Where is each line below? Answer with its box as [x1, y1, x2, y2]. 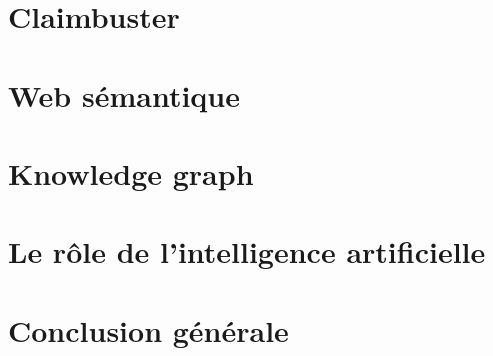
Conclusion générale [8, 309, 289, 350]
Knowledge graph [8, 152, 254, 193]
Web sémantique [8, 74, 241, 115]
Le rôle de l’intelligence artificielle [8, 231, 486, 272]
